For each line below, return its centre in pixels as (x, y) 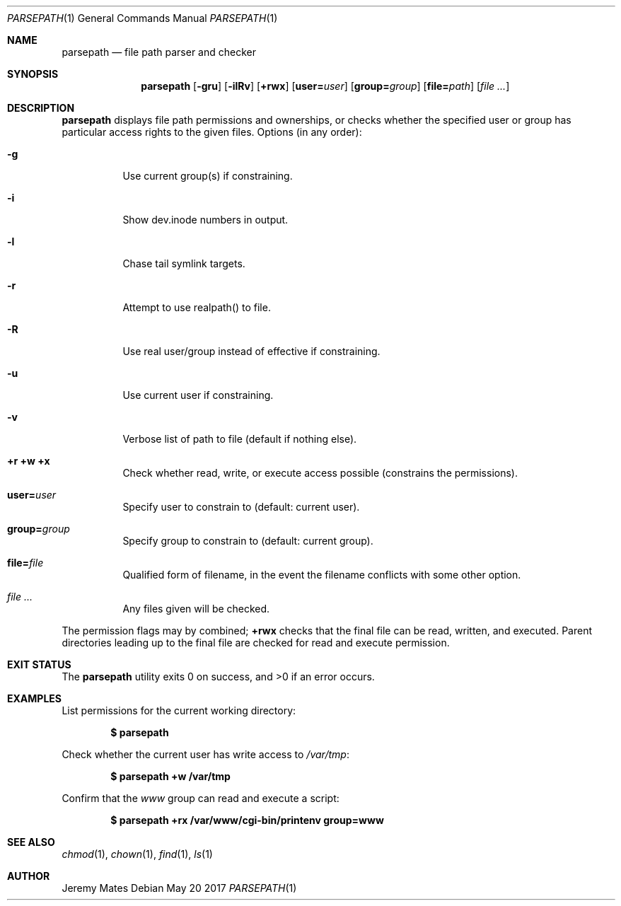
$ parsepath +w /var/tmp (170, 776)
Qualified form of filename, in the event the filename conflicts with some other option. (322, 575)
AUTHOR (29, 876)
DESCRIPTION (41, 108)
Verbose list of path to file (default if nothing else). (240, 439)
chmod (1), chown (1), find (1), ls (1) (137, 854)
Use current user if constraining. (198, 395)
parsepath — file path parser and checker (159, 52)
